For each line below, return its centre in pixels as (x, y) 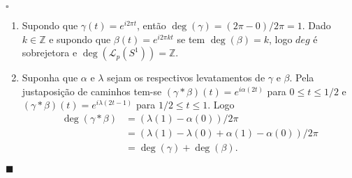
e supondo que (80, 39)
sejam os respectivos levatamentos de (186, 78)
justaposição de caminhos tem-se (92, 91)
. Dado (316, 25)
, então (152, 25)
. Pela (302, 78)
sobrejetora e (50, 52)
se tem (191, 39)
